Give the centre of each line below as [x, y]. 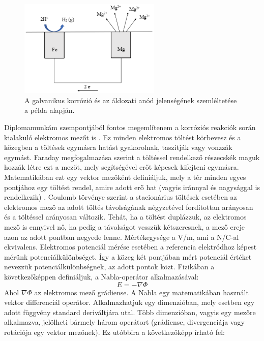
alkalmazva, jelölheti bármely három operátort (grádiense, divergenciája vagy [124, 322]
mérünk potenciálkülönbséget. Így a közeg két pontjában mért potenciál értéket [128, 256]
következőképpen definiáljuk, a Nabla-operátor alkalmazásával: [101, 276]
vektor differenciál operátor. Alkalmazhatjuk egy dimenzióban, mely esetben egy [129, 302]
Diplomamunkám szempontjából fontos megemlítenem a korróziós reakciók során [130, 127]
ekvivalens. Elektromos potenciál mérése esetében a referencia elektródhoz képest [130, 247]
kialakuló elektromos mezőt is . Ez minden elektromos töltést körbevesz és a [123, 137]
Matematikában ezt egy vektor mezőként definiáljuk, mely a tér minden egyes [125, 177]
